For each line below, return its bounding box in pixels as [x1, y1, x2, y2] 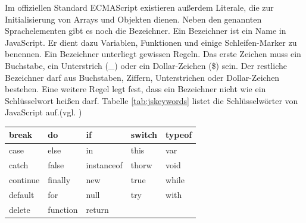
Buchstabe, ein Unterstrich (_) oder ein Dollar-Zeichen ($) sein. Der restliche [5, 59, 287, 71]
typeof [166, 128, 192, 141]
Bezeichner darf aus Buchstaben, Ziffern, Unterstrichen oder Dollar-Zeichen [5, 71, 280, 83]
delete [9, 203, 30, 215]
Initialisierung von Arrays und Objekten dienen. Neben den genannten [5, 12, 262, 25]
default [9, 188, 35, 200]
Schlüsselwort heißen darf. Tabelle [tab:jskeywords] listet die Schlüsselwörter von [5, 94, 298, 106]
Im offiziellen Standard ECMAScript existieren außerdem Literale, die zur [5, 1, 274, 13]
